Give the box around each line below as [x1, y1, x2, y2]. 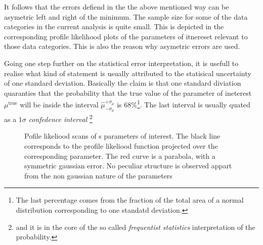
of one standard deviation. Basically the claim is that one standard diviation [4, 78, 241, 88]
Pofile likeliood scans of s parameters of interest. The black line [24, 131, 221, 141]
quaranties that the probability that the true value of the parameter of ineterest [4, 87, 252, 98]
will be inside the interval [20, 99, 99, 109]
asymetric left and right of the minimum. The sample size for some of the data [4, 11, 248, 22]
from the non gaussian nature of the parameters [24, 170, 172, 180]
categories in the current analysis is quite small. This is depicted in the [4, 21, 224, 32]
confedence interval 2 [28, 112, 93, 124]
